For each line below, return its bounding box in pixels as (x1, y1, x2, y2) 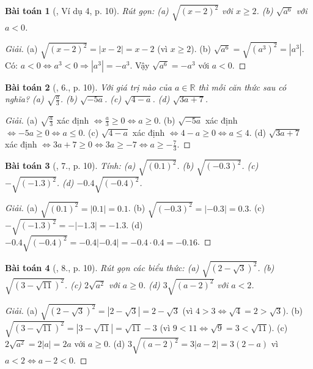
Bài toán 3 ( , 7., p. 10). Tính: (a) (5, 159, 136, 172)
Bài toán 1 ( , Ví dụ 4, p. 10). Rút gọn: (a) (5, 4, 169, 17)
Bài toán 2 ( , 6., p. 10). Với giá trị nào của (5, 80, 172, 93)
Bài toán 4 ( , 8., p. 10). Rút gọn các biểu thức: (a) (5, 261, 199, 274)
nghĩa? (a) (5, 92, 44, 105)
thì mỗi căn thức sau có (198, 80, 287, 93)
